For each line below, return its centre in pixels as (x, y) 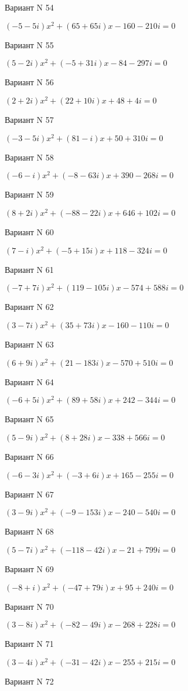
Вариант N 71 (29, 644)
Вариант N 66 (29, 457)
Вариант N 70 (29, 606)
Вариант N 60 (29, 232)
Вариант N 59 (29, 194)
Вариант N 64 (29, 381)
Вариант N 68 (29, 531)
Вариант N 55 (29, 44)
